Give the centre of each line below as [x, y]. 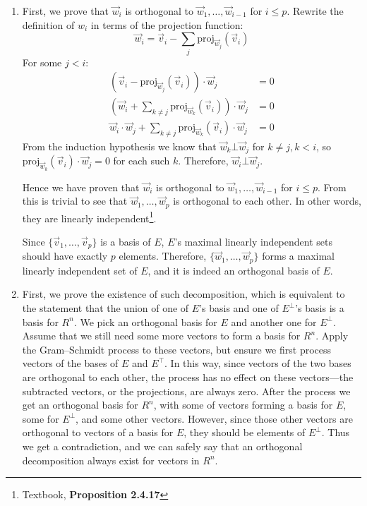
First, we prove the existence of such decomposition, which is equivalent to [183, 294]
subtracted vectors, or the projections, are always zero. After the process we [186, 391]
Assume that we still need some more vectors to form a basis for [161, 336]
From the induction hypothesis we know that [119, 146]
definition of [48, 24]
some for [41, 418]
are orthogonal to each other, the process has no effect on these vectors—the [188, 377]
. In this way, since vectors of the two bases [258, 363]
